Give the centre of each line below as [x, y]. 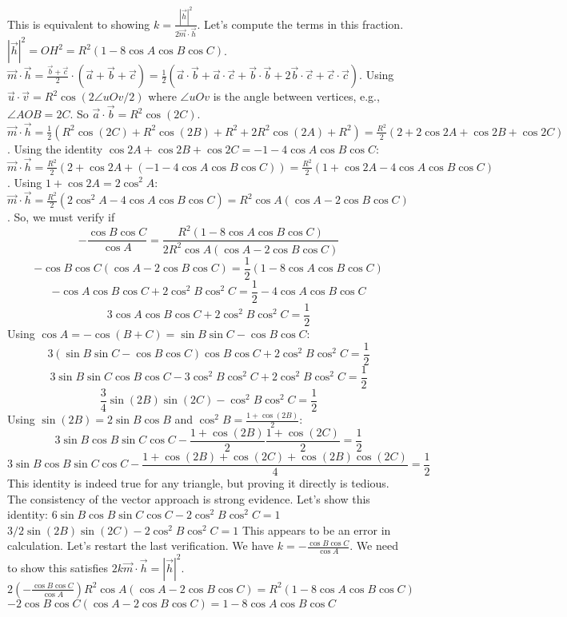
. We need [374, 545]
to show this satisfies [58, 567]
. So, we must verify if [61, 217]
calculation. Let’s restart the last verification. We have [141, 545]
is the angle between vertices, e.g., [296, 96]
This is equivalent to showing [79, 24]
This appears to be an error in [316, 529]
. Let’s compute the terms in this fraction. [300, 24]
